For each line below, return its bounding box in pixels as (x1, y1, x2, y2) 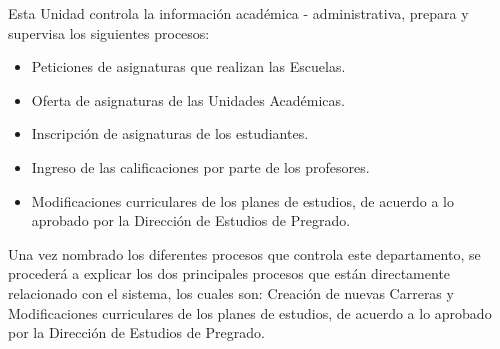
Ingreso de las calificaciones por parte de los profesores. (31, 156, 370, 177)
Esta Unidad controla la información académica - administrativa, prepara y (8, 3, 469, 23)
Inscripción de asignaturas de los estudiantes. (31, 123, 309, 144)
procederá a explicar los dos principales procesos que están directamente (8, 263, 451, 284)
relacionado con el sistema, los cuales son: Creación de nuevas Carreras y (8, 282, 454, 303)
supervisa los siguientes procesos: (8, 22, 210, 43)
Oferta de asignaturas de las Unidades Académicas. (31, 89, 345, 110)
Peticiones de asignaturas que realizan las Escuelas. (31, 56, 346, 77)
